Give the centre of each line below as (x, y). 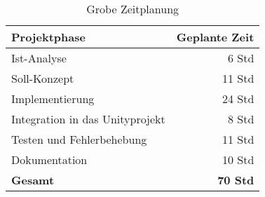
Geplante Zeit (215, 37)
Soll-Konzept (43, 78)
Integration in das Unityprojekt (88, 119)
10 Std (238, 159)
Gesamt (33, 180)
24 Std (238, 98)
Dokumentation (49, 159)
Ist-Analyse (39, 58)
